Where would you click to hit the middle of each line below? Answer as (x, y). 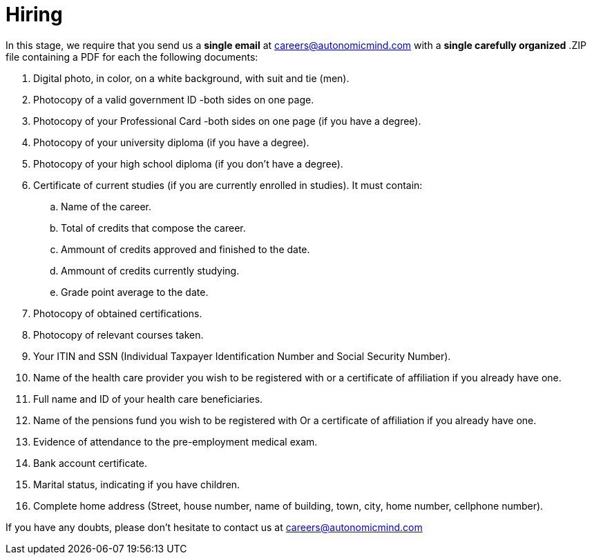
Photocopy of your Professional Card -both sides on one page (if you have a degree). (227, 121)
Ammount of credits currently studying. (150, 270)
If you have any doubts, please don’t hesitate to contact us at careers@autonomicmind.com (214, 527)
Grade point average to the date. (135, 292)
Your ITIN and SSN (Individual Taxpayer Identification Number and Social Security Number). (242, 356)
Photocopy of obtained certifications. (118, 313)
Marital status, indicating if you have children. (137, 484)
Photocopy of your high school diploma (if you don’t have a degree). (188, 163)
